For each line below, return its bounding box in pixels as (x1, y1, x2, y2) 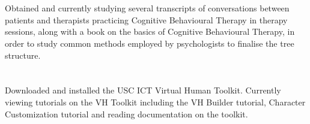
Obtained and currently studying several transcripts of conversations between (5, 2, 290, 14)
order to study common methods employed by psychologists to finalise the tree (5, 37, 294, 49)
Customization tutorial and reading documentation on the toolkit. (5, 107, 248, 120)
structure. (5, 49, 41, 61)
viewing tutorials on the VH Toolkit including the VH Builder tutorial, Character (5, 95, 306, 108)
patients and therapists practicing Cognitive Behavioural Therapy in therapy (5, 13, 288, 26)
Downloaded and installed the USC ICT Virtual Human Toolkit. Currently (5, 84, 281, 96)
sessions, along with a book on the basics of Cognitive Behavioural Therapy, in (5, 25, 295, 38)
